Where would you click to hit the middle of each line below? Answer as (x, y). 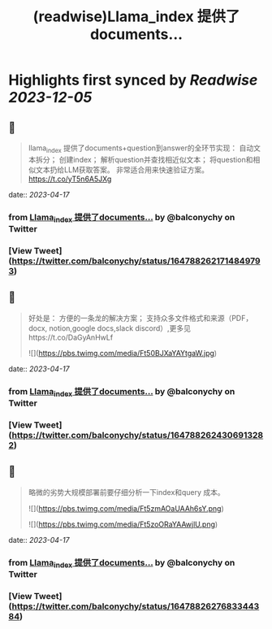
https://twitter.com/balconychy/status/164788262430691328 (138, 435)
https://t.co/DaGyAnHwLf (71, 337)
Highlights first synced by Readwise (133, 80)
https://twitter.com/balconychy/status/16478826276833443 (136, 606)
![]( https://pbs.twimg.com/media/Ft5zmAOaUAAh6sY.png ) (126, 508)
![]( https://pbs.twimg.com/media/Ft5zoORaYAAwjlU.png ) (123, 524)
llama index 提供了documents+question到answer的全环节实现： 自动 (141, 149)
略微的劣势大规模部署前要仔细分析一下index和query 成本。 (126, 492)
